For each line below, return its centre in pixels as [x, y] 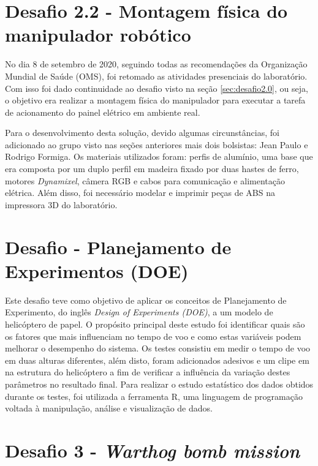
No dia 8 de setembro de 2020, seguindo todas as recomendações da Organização [156, 64]
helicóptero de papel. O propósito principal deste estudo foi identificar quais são [155, 324]
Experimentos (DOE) [97, 270]
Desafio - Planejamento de [118, 246]
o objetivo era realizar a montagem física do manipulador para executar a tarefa [155, 100]
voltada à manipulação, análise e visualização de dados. [109, 408]
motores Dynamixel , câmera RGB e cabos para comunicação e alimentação [145, 180]
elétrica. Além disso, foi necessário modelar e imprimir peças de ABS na [140, 193]
